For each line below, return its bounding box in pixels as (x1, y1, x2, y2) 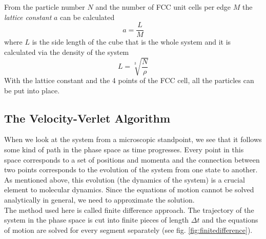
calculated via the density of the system (4, 46, 129, 57)
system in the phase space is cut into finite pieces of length (4, 214, 189, 225)
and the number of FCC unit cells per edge (95, 2, 231, 12)
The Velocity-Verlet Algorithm (4, 110, 171, 126)
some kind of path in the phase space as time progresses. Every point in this (4, 144, 244, 154)
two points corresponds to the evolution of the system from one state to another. (4, 164, 258, 175)
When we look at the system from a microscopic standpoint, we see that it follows (4, 134, 262, 145)
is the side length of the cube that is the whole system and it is (32, 36, 231, 47)
